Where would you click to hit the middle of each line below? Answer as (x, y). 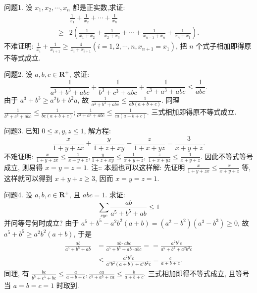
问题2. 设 (18, 74)
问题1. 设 (18, 7)
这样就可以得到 (28, 178)
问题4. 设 (18, 195)
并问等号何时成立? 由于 (42, 222)
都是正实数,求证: (99, 7)
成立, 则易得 (24, 167)
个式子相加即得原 (224, 46)
